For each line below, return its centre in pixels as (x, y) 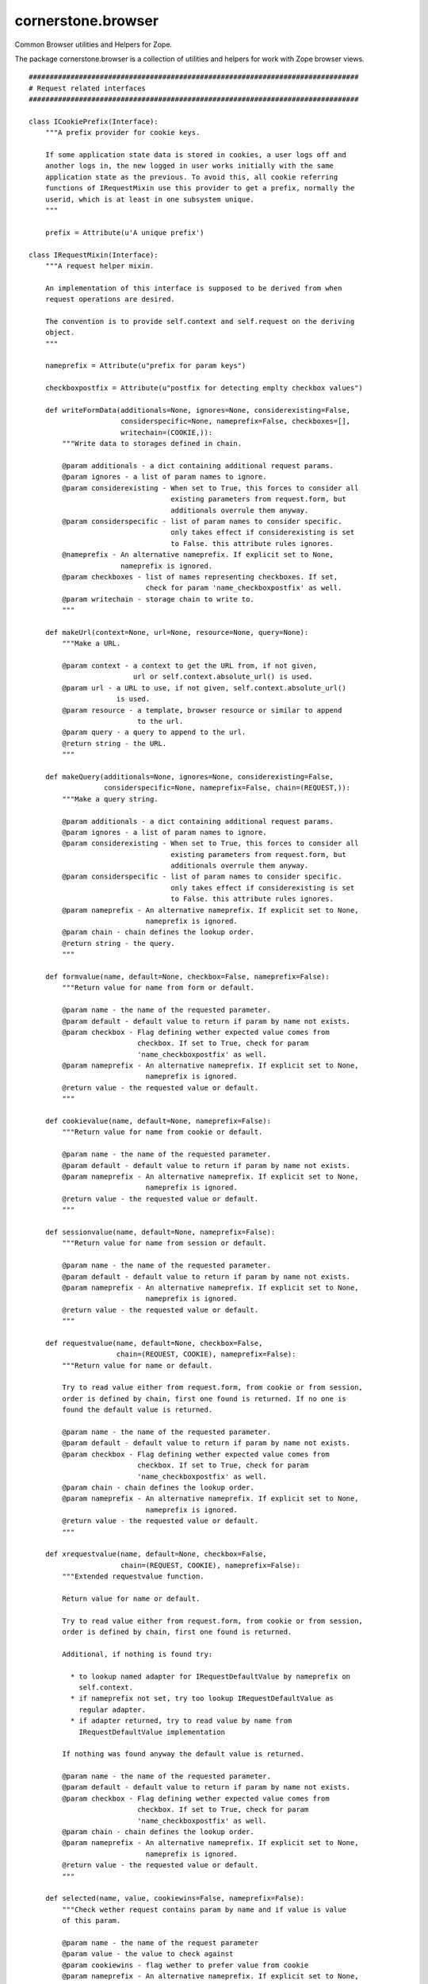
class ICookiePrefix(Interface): (94, 121)
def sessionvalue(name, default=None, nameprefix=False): (160, 1232)
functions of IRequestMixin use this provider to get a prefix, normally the (200, 188)
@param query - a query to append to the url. (154, 732)
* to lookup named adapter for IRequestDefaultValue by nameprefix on (210, 1676)
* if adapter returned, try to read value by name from (181, 1721)
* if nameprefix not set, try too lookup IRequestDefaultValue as (202, 1699)
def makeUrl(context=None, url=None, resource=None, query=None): (177, 632)
